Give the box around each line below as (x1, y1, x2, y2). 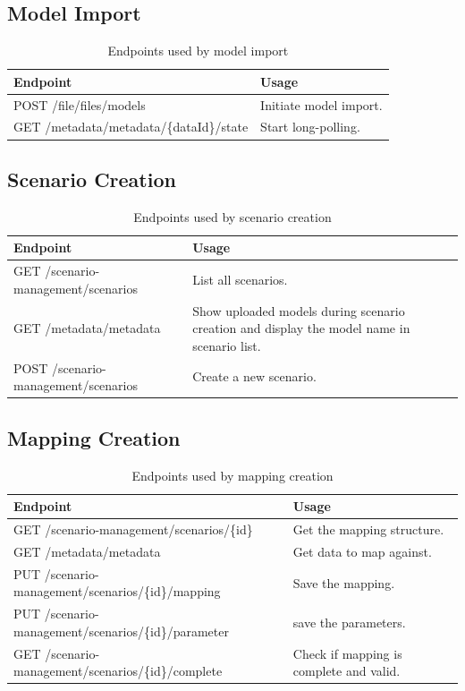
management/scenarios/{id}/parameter (13, 621, 229, 640)
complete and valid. (292, 661, 401, 680)
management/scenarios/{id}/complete (13, 661, 223, 680)
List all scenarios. (192, 270, 288, 289)
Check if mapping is (292, 644, 402, 662)
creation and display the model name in (192, 319, 410, 337)
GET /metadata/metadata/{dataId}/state (13, 117, 249, 136)
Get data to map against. (292, 542, 432, 560)
